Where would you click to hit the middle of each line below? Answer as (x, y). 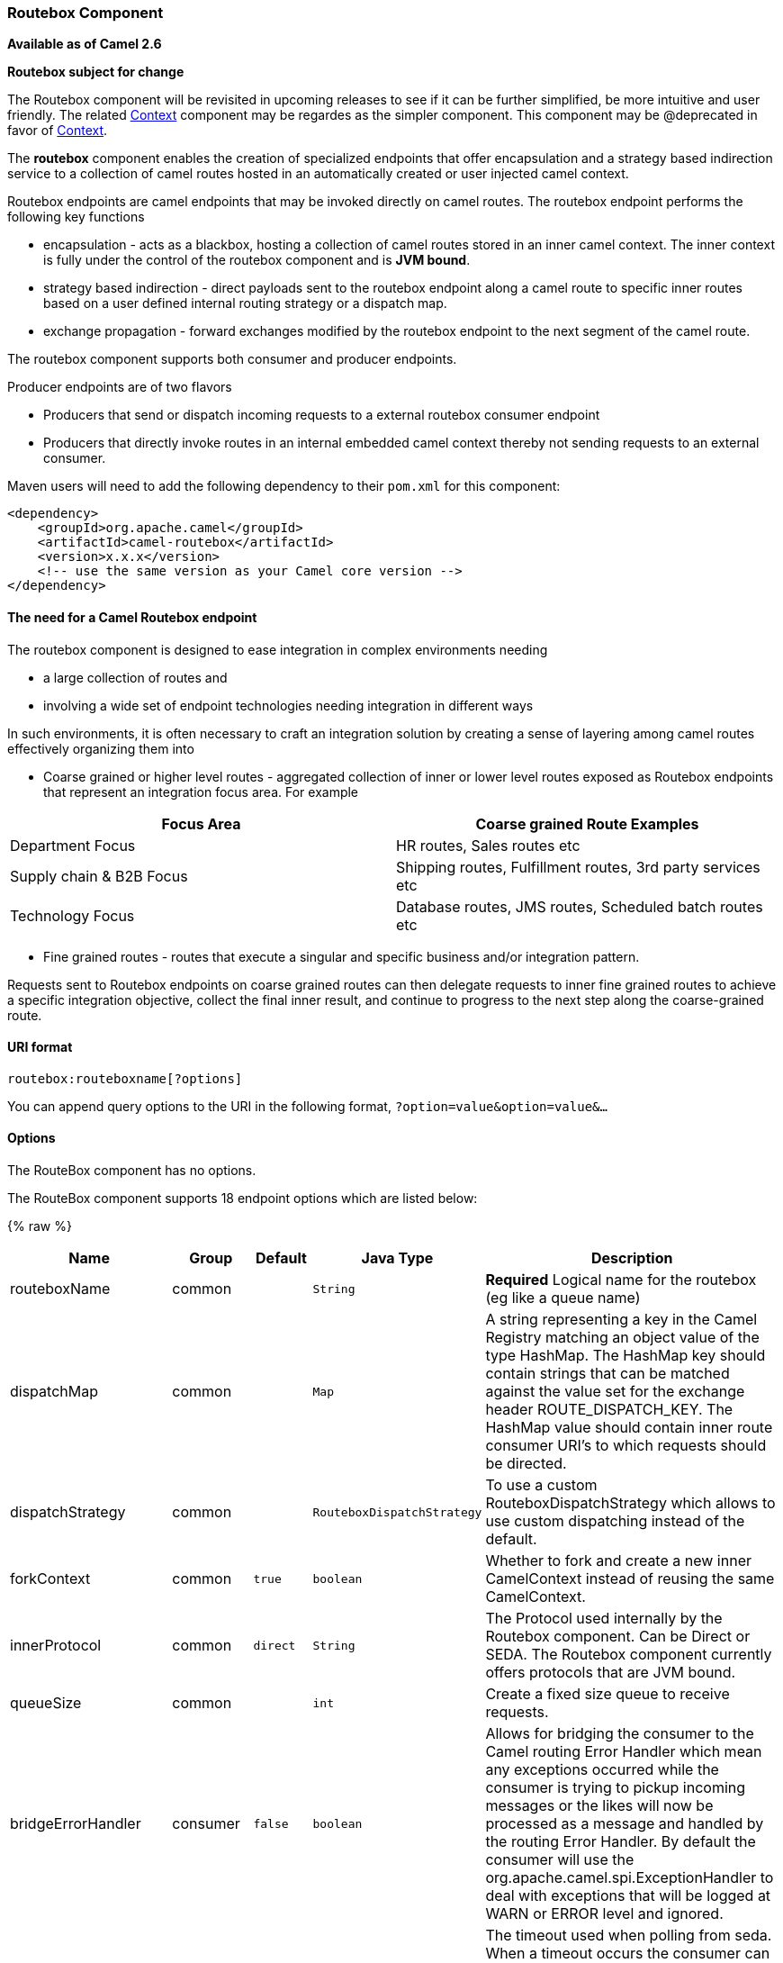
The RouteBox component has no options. (132, 1171)
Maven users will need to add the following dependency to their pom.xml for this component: (284, 486)
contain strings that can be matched (607, 1374)
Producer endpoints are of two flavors (120, 387)
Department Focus (73, 845)
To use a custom (541, 1485)
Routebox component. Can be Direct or (618, 1637)
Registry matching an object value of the (622, 1338)
